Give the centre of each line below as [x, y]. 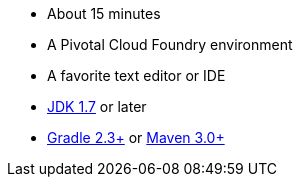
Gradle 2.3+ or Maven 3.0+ [136, 137]
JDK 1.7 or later [97, 106]
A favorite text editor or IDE [136, 75]
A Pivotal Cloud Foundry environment [170, 44]
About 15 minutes [104, 13]
